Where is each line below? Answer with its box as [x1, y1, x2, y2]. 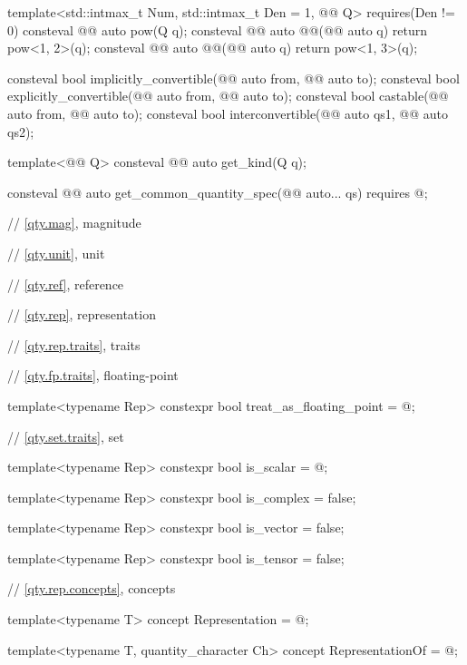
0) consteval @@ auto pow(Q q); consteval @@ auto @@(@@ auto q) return [7, 20, 428, 39]
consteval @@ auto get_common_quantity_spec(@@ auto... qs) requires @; [7, 182, 428, 201]
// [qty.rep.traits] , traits [7, 335, 141, 354]
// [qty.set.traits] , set [7, 426, 124, 445]
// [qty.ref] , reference [7, 274, 124, 293]
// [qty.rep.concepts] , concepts [7, 579, 176, 598]
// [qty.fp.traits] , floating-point [7, 366, 179, 385]
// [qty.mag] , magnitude [7, 213, 141, 232]
